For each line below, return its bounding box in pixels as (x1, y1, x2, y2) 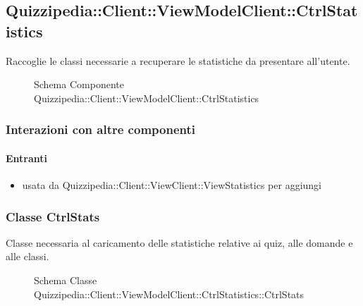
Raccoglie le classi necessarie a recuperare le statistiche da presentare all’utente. (6, 53, 350, 68)
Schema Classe (34, 273, 97, 288)
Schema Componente (34, 77, 124, 92)
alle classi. (6, 249, 49, 264)
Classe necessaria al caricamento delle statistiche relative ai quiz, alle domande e (6, 235, 353, 250)
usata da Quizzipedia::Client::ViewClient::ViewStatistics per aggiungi (22, 178, 321, 192)
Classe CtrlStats (6, 207, 100, 225)
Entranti (6, 150, 48, 165)
